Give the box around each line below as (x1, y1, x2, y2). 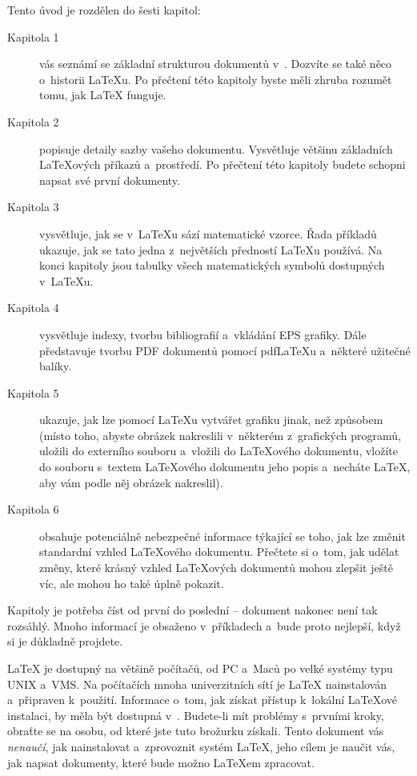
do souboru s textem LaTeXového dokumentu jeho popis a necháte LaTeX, (39, 458, 411, 475)
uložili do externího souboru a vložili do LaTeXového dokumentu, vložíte (39, 442, 398, 459)
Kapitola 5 (7, 384, 59, 401)
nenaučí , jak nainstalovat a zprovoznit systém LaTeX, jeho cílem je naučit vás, (7, 738, 395, 754)
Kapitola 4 (7, 299, 59, 316)
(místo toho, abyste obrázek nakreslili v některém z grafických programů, (39, 426, 401, 443)
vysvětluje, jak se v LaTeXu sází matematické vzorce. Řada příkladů (39, 225, 377, 242)
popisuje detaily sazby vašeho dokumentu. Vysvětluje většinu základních (39, 140, 393, 157)
